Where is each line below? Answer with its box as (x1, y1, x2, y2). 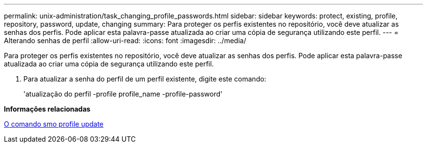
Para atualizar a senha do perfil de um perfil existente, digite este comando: (23, 75, 267, 83)
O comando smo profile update (4, 120, 104, 128)
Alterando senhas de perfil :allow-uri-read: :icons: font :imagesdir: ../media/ (4, 36, 246, 45)
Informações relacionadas (4, 105, 91, 113)
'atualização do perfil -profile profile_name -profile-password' (23, 90, 223, 98)
